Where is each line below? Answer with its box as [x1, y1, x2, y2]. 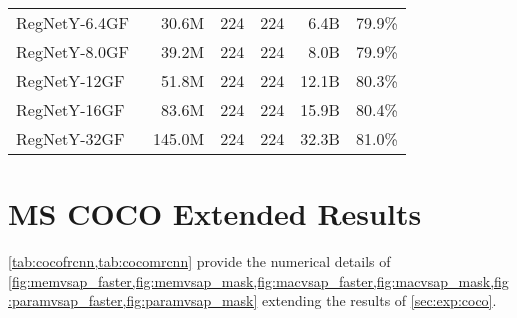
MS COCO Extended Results [8, 193, 422, 234]
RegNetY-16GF [16, 98, 125, 121]
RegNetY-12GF [16, 69, 125, 92]
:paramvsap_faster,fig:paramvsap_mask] [8, 290, 258, 311]
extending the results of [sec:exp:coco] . [262, 290, 497, 311]
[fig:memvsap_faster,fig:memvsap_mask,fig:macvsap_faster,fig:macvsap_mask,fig [8, 270, 509, 291]
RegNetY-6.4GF [16, 11, 129, 34]
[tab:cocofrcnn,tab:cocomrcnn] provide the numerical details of [8, 251, 391, 272]
